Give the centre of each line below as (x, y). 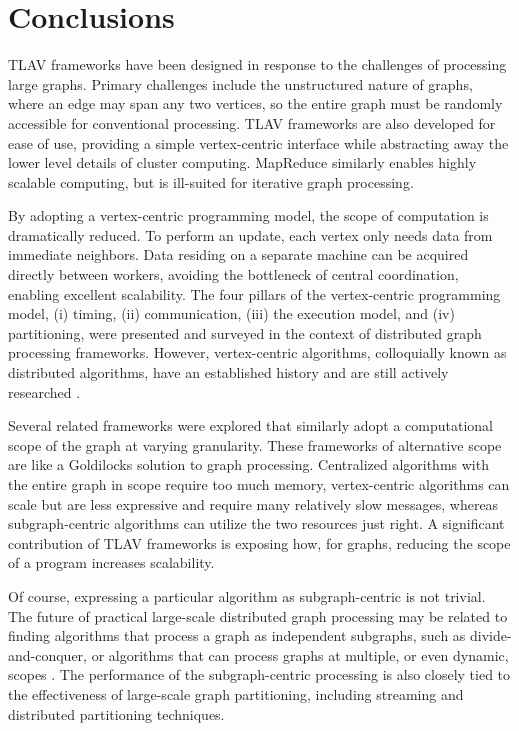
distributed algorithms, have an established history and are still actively (228, 372)
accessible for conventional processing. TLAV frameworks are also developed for (252, 122)
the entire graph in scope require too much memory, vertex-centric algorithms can (259, 484)
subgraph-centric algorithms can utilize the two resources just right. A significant (256, 523)
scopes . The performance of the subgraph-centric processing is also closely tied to (259, 674)
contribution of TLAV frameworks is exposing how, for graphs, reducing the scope (259, 542)
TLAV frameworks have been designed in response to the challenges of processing (257, 64)
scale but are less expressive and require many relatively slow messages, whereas (253, 503)
